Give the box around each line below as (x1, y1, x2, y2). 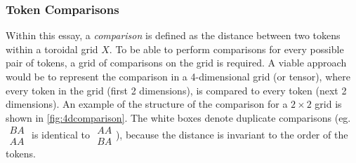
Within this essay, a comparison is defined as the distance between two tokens (6, 28, 341, 43)
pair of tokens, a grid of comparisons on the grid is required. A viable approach (6, 55, 347, 70)
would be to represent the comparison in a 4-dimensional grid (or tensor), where (6, 69, 350, 83)
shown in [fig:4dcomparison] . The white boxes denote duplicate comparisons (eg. (6, 110, 351, 125)
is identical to (31, 127, 90, 141)
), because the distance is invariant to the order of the (115, 127, 348, 141)
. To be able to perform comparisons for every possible (109, 41, 344, 56)
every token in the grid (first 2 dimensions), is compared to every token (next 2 (6, 83, 347, 97)
